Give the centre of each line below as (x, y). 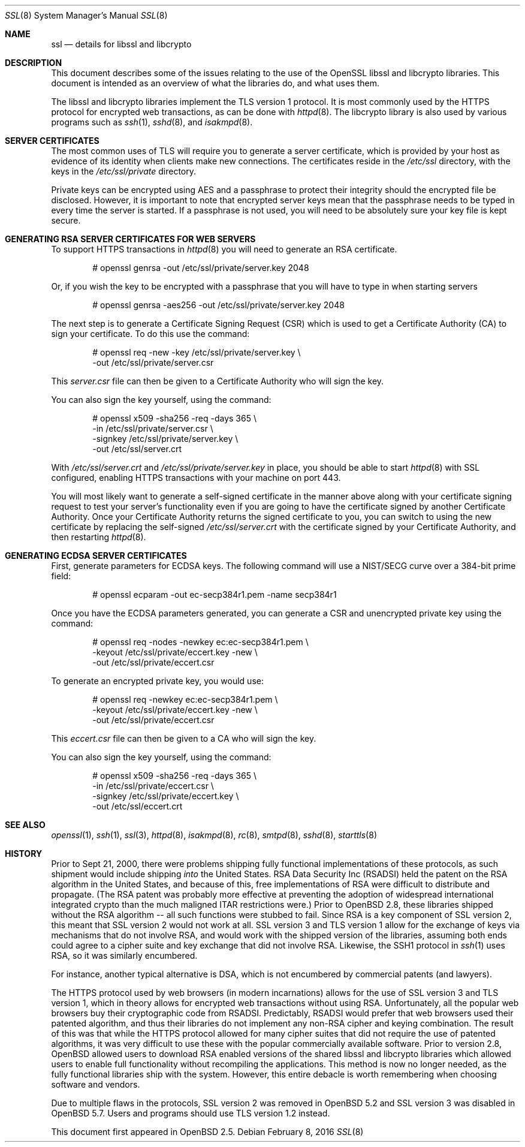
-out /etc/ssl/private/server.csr (153, 362)
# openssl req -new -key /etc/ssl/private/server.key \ (197, 352)
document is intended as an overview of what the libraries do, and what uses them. (215, 83)
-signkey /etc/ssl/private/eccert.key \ (166, 796)
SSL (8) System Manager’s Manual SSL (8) (86, 15)
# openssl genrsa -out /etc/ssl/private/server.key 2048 (201, 268)
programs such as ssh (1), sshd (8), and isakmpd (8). (152, 122)
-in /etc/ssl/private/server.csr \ (153, 428)
